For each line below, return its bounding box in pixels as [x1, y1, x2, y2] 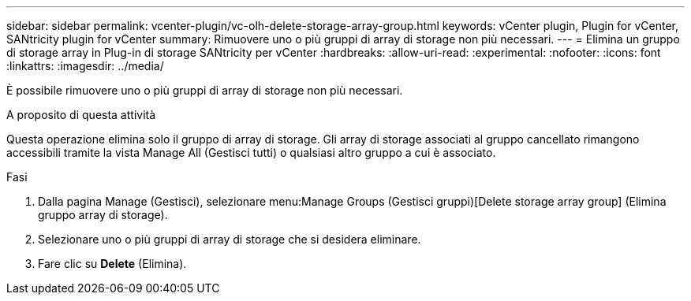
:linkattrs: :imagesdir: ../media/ [6, 59, 164, 72]
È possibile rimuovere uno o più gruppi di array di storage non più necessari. [6, 84, 403, 97]
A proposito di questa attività [6, 108, 156, 121]
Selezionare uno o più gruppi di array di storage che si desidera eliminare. [38, 232, 421, 246]
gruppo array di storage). [38, 208, 168, 221]
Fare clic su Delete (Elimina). [38, 257, 187, 270]
